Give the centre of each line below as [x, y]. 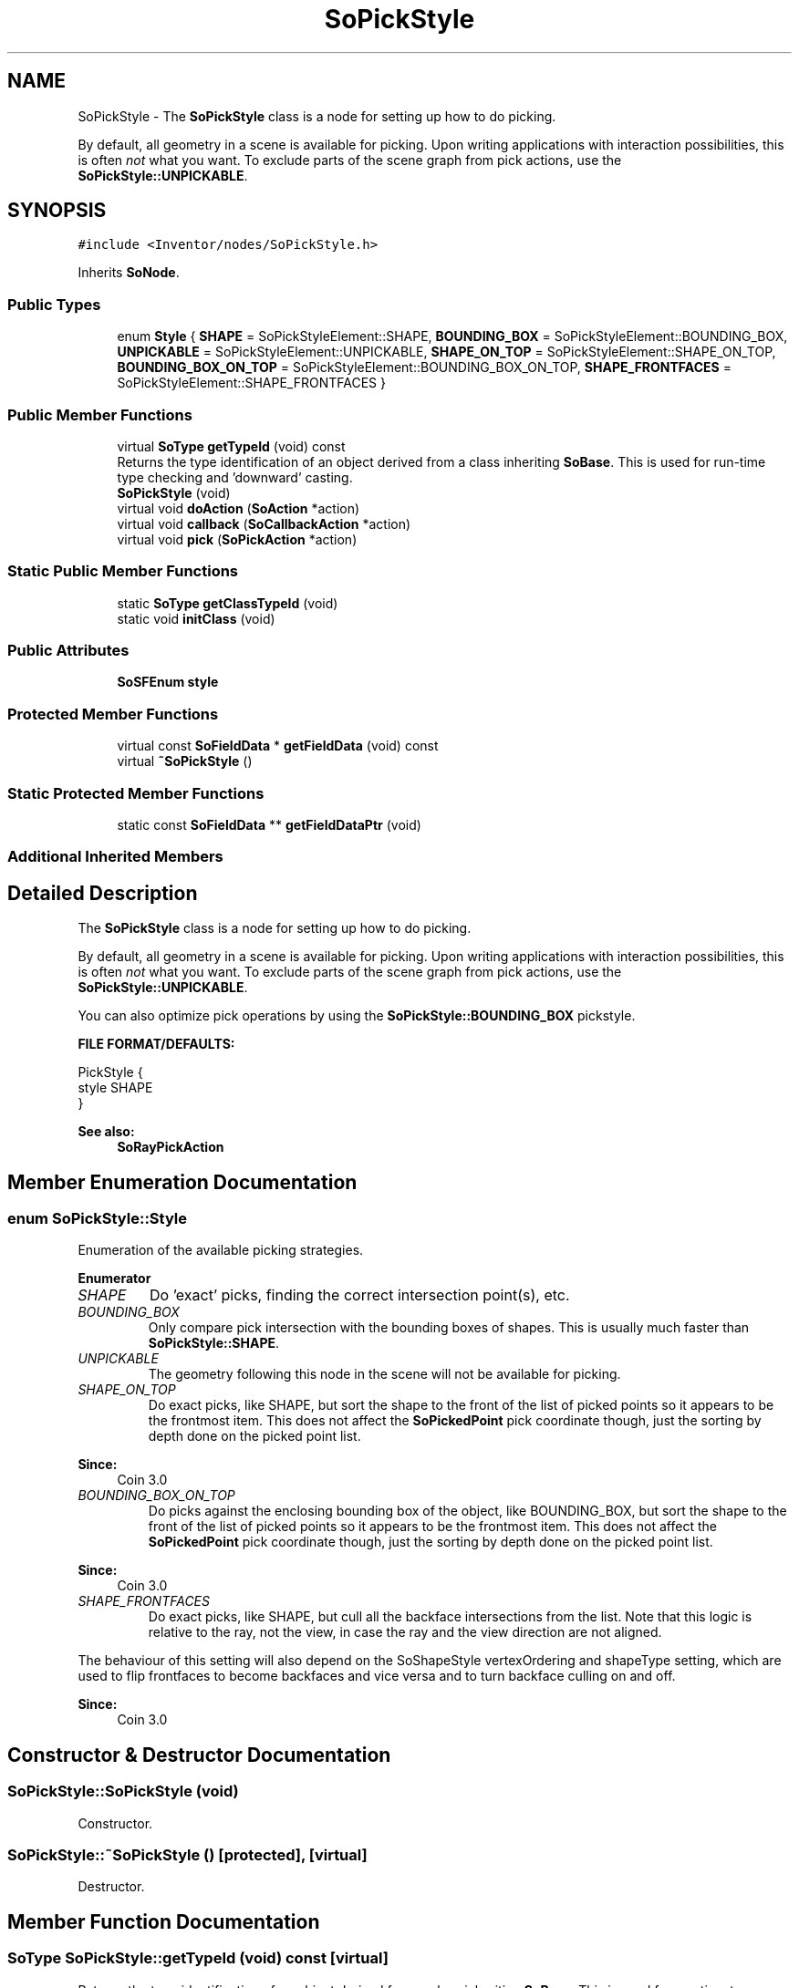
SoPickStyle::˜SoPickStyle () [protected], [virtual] [187, 1854]
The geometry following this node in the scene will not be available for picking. [384, 1374]
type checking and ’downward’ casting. [235, 477]
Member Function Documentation [164, 1921]
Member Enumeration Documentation [182, 1182]
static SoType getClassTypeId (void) [228, 603]
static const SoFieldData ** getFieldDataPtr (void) [269, 824]
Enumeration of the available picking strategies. [221, 1250]
